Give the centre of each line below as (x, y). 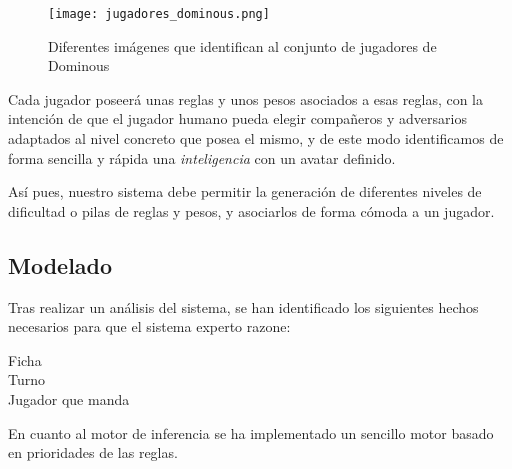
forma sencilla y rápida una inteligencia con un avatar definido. (202, 157)
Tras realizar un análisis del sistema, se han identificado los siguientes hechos (243, 306)
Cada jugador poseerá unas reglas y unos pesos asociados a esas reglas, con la (246, 98)
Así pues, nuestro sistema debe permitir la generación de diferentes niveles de (245, 191)
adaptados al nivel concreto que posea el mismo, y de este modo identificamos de (256, 138)
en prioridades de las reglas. (93, 452)
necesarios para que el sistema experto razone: (149, 326)
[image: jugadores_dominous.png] (159, 14)
